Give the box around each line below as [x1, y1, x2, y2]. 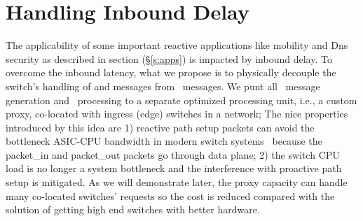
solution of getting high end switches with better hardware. [6, 202, 260, 217]
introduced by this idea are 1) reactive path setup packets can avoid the [6, 120, 315, 134]
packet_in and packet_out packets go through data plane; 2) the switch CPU [6, 147, 340, 162]
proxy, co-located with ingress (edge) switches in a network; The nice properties [6, 106, 348, 121]
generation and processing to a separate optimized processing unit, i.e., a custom [6, 92, 357, 107]
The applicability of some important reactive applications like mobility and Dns [6, 38, 348, 52]
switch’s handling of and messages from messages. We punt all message [6, 78, 320, 93]
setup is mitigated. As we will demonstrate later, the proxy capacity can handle [6, 175, 348, 190]
